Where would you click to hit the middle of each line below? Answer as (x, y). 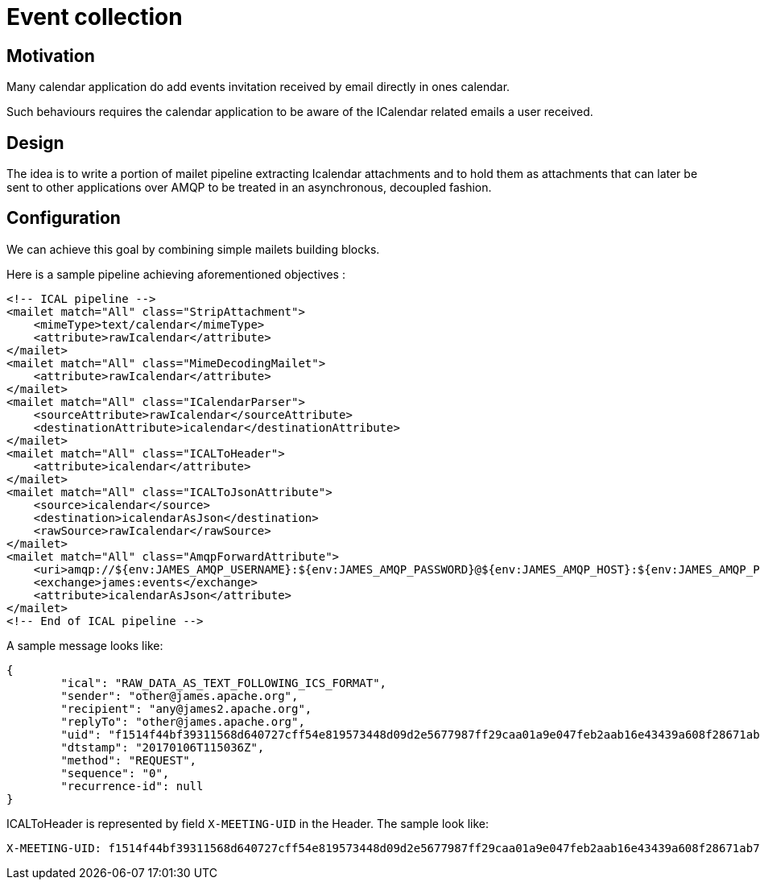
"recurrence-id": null (132, 786)
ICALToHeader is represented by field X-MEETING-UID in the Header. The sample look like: (248, 823)
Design (35, 143)
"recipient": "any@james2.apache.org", (186, 708)
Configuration (64, 218)
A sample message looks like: (85, 645)
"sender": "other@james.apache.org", (180, 696)
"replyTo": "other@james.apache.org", (183, 721)
